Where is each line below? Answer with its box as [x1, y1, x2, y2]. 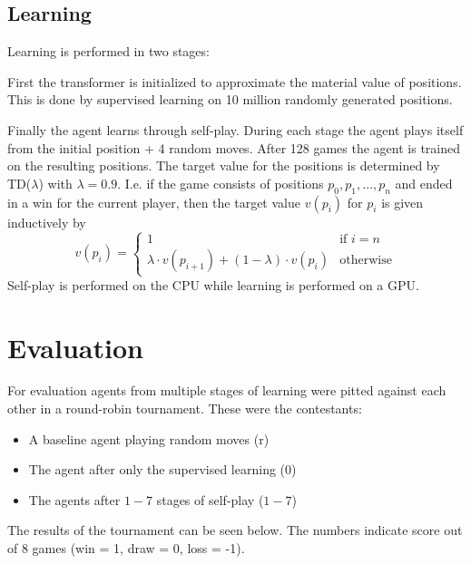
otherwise [339, 254, 392, 267]
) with [38, 173, 73, 192]
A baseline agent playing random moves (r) [28, 429, 270, 448]
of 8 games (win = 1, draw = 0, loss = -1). [7, 539, 245, 557]
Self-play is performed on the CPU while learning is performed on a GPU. [7, 275, 419, 294]
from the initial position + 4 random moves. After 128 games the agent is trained [7, 138, 460, 157]
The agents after [28, 490, 121, 509]
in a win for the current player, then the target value [7, 192, 300, 211]
